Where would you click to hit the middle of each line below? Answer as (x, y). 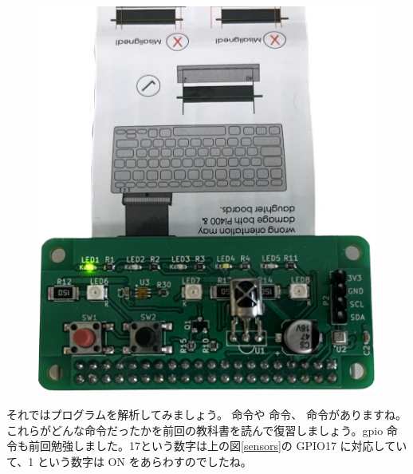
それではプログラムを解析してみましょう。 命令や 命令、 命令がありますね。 (206, 415)
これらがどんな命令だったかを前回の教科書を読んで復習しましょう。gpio (195, 430)
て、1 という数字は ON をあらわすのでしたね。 (129, 461)
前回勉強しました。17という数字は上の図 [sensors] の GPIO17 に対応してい (218, 446)
